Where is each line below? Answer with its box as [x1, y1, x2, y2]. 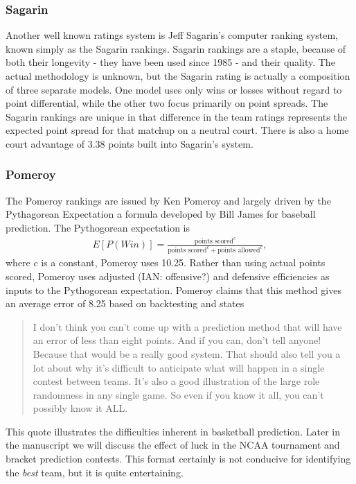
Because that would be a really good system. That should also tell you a [33, 346, 341, 361]
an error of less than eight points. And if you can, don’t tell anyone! [33, 333, 321, 347]
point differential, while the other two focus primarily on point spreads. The [6, 96, 328, 110]
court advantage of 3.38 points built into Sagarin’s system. [6, 136, 253, 150]
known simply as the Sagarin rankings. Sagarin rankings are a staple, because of [6, 41, 346, 55]
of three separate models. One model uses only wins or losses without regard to [6, 82, 342, 96]
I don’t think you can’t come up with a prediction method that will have [33, 319, 342, 334]
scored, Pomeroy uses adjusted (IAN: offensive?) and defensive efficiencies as [6, 268, 330, 283]
